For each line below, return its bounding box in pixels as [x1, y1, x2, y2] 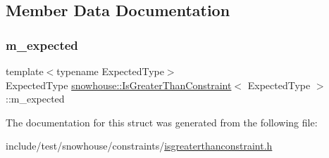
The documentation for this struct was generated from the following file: [6, 114, 318, 129]
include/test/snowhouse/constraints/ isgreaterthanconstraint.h [6, 138, 273, 153]
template [6, 64, 44, 78]
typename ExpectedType [56, 64, 164, 78]
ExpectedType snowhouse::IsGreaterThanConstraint [6, 77, 232, 92]
